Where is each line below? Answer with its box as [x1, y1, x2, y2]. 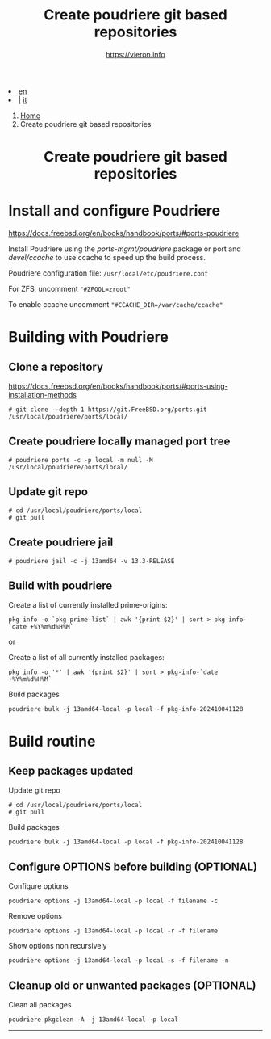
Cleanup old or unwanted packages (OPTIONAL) [8, 978, 256, 992]
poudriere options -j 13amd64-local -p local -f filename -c [8, 897, 219, 906]
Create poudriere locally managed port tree [8, 435, 231, 448]
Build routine [8, 732, 96, 751]
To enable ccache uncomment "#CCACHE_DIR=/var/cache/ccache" [8, 300, 223, 309]
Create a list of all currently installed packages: [8, 653, 165, 663]
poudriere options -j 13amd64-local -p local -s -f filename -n [8, 957, 229, 965]
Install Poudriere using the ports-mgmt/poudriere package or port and [8, 244, 242, 254]
